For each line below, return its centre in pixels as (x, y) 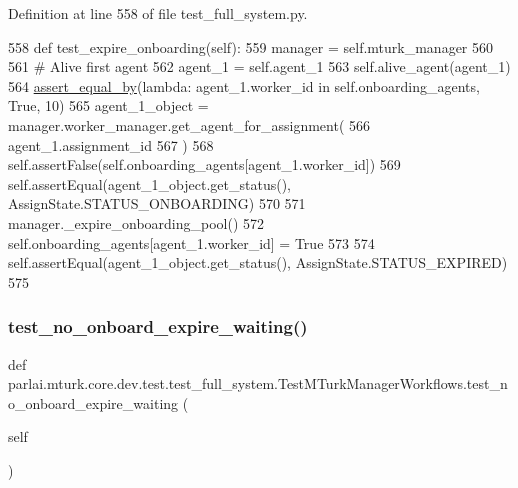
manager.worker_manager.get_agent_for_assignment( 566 (189, 124)
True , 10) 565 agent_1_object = (108, 105)
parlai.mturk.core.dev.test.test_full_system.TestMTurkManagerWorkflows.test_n (258, 383)
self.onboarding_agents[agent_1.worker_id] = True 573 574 (191, 242)
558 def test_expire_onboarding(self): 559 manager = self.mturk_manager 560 (251, 46)
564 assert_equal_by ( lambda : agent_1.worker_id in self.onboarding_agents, (244, 85)
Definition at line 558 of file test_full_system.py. (158, 13)
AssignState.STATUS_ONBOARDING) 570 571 (157, 203)
